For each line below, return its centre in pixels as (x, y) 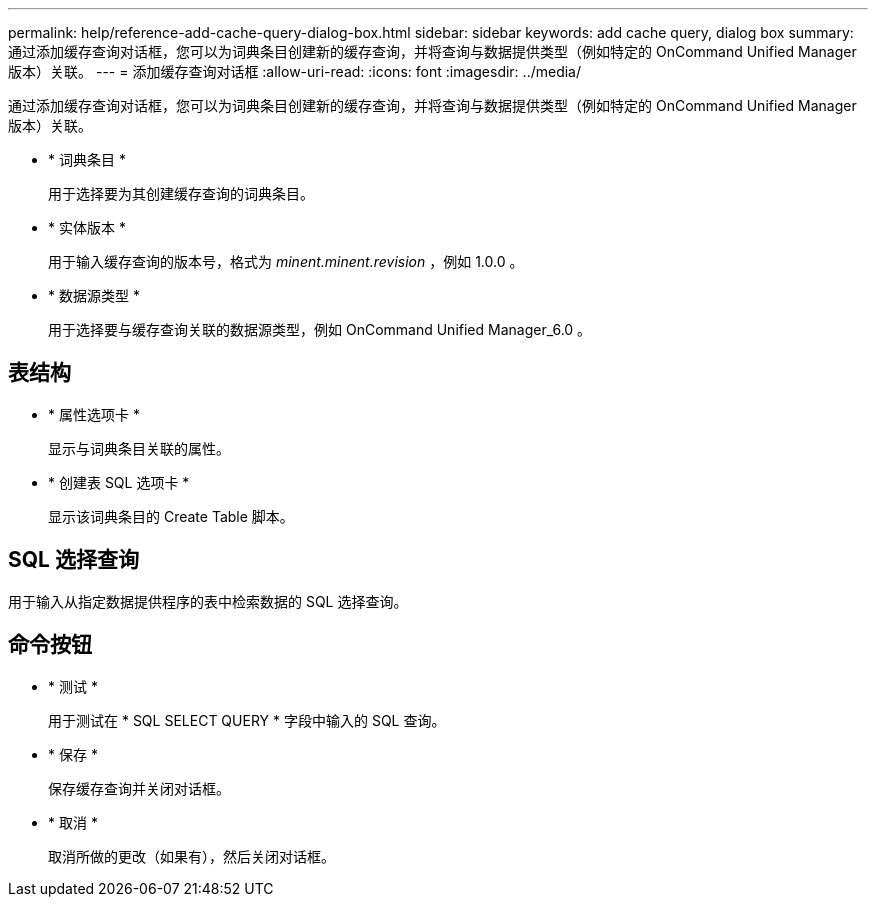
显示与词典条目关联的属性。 (139, 448)
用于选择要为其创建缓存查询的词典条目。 (181, 193)
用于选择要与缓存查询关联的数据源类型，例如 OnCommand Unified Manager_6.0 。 (320, 329)
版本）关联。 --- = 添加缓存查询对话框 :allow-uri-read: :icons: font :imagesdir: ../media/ (295, 71)
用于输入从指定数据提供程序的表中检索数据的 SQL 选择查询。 (208, 601)
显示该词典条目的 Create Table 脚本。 (171, 516)
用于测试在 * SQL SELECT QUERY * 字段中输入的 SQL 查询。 (247, 720)
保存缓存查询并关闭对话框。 (139, 788)
